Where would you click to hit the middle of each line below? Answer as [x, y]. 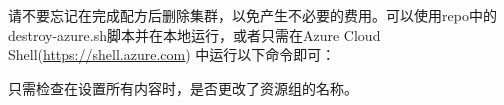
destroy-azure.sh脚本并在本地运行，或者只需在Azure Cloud [194, 34]
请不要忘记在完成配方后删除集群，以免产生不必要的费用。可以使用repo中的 [252, 15]
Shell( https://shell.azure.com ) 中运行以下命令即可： [172, 54]
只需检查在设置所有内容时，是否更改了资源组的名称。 [183, 87]
